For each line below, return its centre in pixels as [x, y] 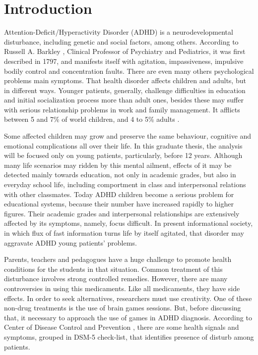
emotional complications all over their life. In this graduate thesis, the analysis [123, 145]
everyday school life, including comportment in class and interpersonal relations [125, 184]
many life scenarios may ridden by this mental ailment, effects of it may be [118, 165]
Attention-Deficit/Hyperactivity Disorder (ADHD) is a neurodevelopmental [119, 32]
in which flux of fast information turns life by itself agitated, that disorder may [124, 233]
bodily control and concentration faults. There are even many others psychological [129, 71]
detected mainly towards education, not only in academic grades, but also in [120, 175]
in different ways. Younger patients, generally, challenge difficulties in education [125, 90]
